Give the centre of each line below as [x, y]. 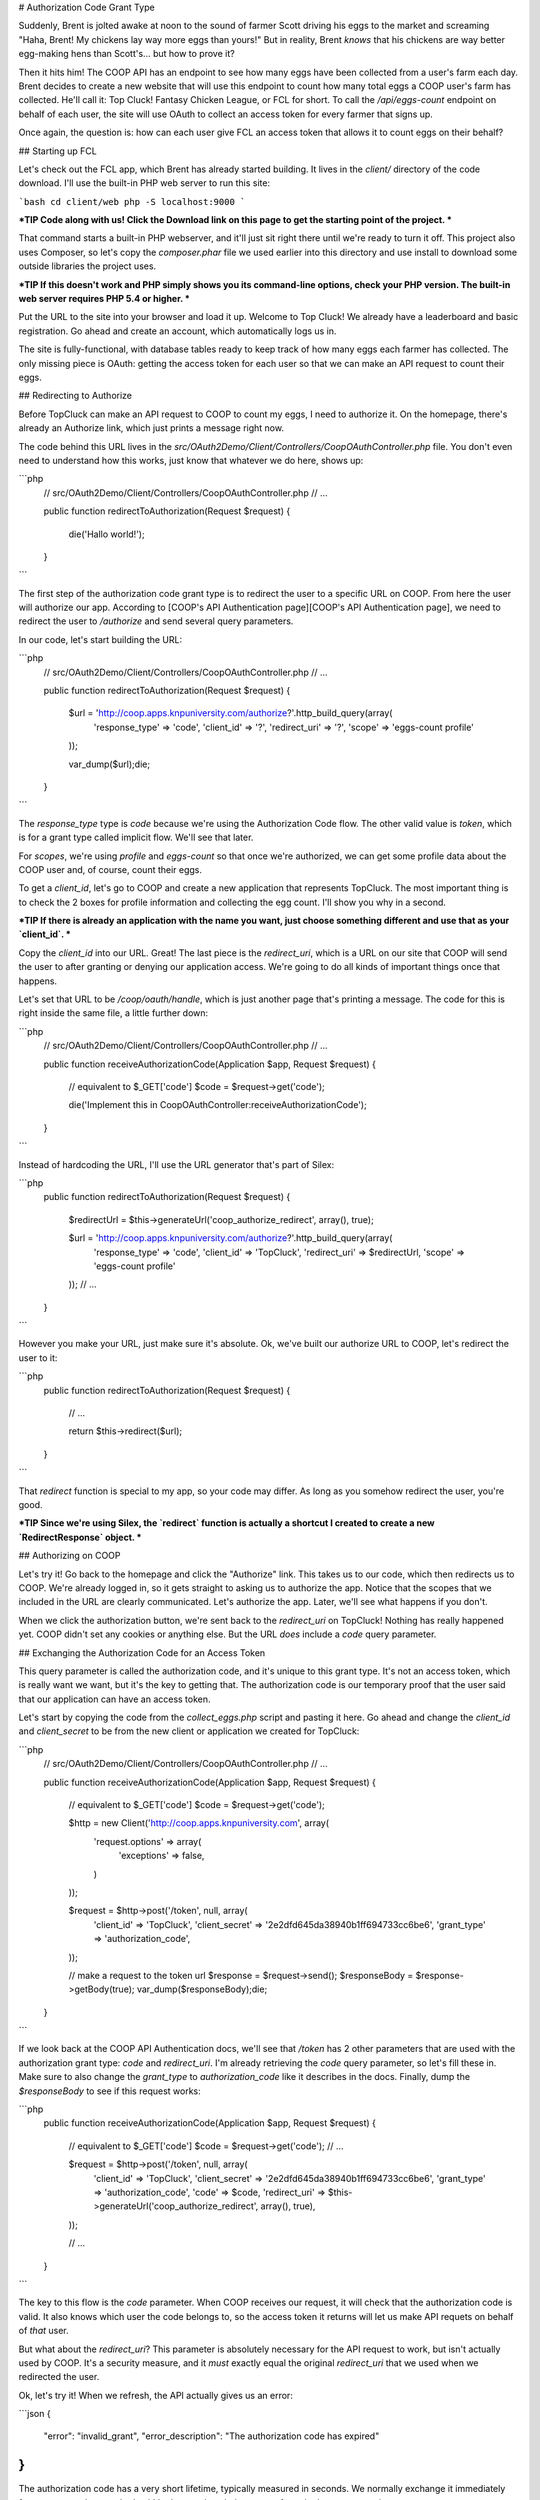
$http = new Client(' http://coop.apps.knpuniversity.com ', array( [199, 1823]
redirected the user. [59, 2377]
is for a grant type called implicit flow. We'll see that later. [136, 837]
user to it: [38, 1357]
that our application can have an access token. [114, 1699]
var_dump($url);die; [109, 764]
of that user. [43, 2331]
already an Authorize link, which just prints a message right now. [151, 428]
